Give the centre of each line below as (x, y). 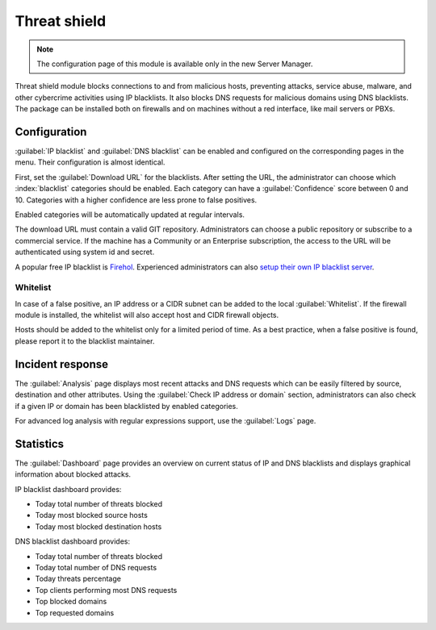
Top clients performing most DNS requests (106, 590)
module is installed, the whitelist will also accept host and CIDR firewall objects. (147, 315)
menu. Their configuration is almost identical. (90, 162)
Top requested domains (75, 612)
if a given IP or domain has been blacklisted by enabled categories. (126, 406)
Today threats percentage (78, 579)
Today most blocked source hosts (92, 515)
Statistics (40, 444)
